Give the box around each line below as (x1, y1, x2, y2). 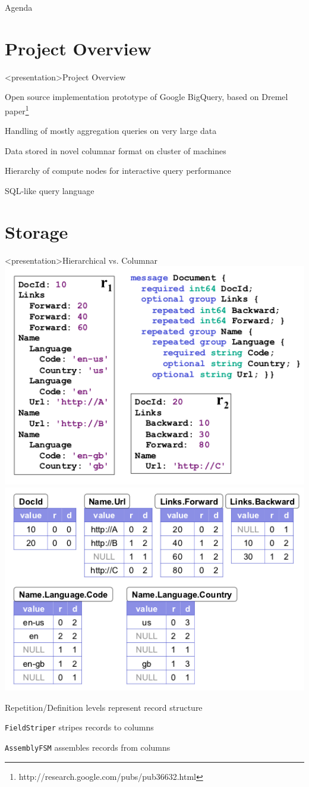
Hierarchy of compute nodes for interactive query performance (5, 164, 231, 177)
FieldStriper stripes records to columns (5, 721, 154, 733)
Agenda (5, 1, 33, 13)
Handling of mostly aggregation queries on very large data (5, 124, 217, 137)
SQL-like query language (5, 184, 94, 196)
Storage (5, 219, 68, 243)
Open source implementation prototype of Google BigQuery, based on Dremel (5, 90, 288, 103)
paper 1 (5, 102, 29, 117)
